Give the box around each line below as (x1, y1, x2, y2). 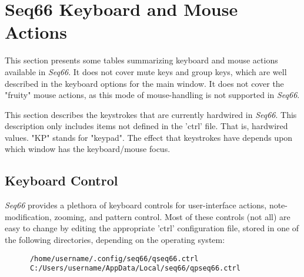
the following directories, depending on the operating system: (5, 234, 225, 246)
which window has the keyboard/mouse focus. (5, 143, 171, 155)
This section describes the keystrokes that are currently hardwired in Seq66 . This (5, 108, 297, 120)
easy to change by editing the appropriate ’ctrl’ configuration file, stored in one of (5, 222, 299, 234)
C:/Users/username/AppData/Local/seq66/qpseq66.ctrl (29, 264, 240, 273)
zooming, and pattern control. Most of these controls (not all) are (54, 210, 290, 222)
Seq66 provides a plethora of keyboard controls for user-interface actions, (5, 199, 267, 211)
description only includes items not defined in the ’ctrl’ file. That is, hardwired (5, 120, 288, 132)
